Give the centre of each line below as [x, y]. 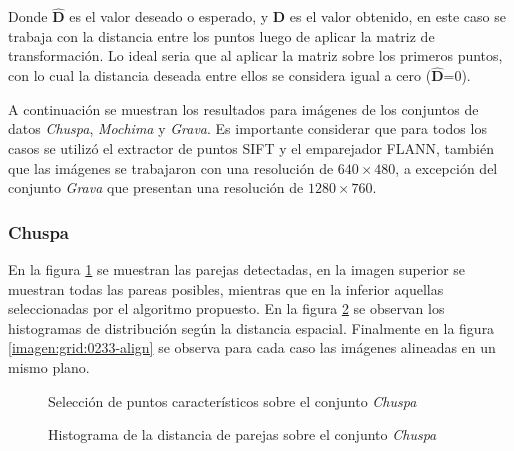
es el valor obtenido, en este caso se [397, 16]
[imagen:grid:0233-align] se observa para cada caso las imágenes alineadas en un [252, 347]
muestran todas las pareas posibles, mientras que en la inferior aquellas [226, 288]
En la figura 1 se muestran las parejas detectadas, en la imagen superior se [237, 269]
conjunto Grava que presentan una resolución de [156, 187]
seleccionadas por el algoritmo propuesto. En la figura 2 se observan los [226, 308]
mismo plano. [49, 366]
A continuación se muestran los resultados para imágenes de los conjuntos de [243, 108]
